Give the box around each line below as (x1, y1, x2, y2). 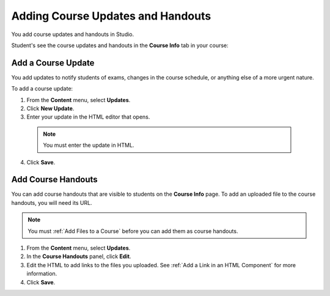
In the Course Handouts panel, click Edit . (26, 253, 131, 260)
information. (26, 270, 57, 278)
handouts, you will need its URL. (11, 199, 92, 206)
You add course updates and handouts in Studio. (11, 31, 134, 38)
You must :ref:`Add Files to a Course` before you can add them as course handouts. (28, 227, 238, 235)
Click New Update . (26, 105, 75, 113)
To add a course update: (11, 85, 73, 92)
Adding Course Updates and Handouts (11, 9, 211, 23)
